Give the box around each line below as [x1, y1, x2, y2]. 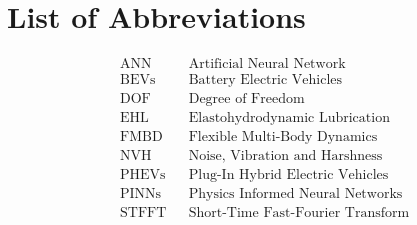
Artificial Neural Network [188, 57, 346, 72]
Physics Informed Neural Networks [188, 187, 403, 202]
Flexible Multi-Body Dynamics [188, 130, 378, 145]
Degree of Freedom [188, 92, 305, 107]
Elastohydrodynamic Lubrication [188, 111, 390, 126]
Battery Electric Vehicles [188, 73, 343, 88]
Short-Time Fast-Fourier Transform [188, 206, 410, 221]
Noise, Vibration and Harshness [188, 149, 383, 164]
